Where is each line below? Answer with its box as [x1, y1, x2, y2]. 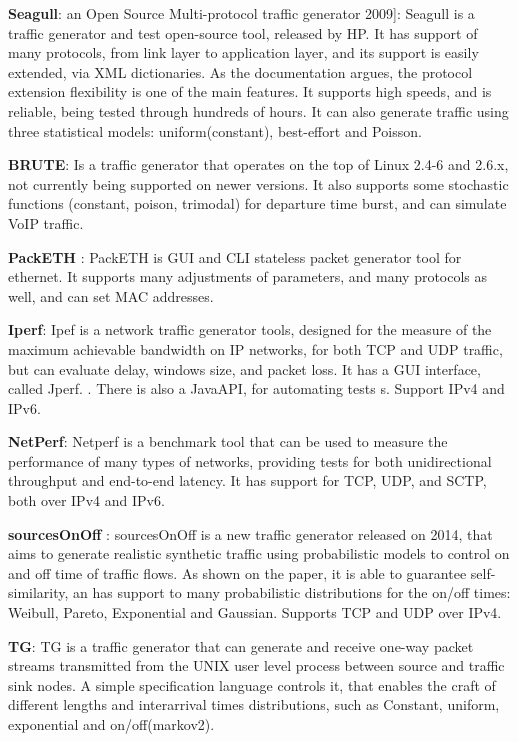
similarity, [8, 582, 69, 603]
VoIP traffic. [8, 212, 84, 233]
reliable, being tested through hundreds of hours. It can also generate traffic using [8, 100, 509, 121]
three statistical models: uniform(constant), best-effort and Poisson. [8, 120, 422, 141]
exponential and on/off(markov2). [8, 714, 215, 734]
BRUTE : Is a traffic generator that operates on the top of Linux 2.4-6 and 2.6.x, [8, 154, 509, 175]
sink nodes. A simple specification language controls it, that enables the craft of [8, 674, 496, 695]
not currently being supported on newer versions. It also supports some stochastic [8, 173, 509, 194]
